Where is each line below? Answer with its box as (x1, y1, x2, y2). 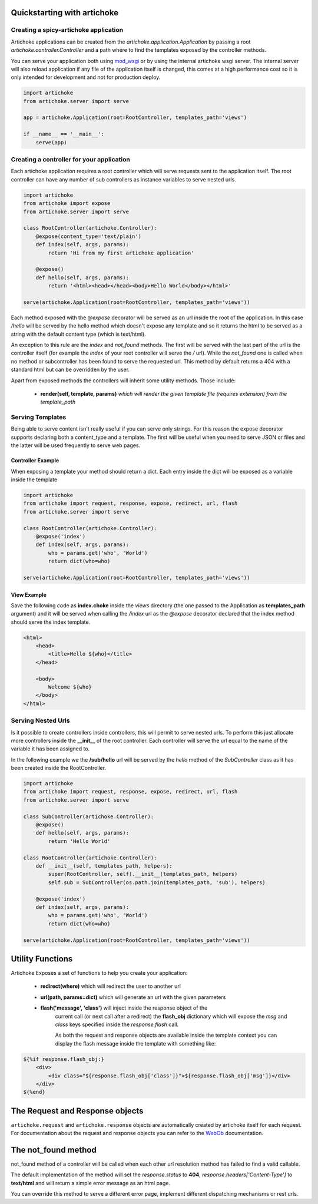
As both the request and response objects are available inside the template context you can (55, 1031, 277, 1039)
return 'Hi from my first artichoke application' (48, 249, 194, 256)
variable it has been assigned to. (11, 745, 90, 752)
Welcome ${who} (48, 684, 92, 690)
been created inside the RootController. (11, 765, 106, 772)
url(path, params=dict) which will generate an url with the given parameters (40, 993, 226, 1001)
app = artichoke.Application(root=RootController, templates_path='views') (23, 114, 247, 121)
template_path (40, 398, 76, 406)
